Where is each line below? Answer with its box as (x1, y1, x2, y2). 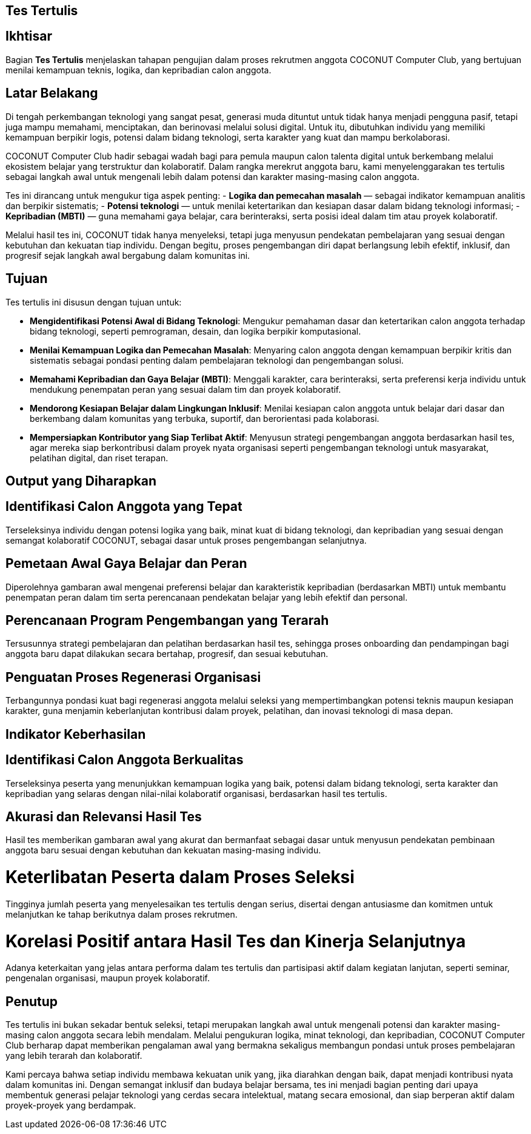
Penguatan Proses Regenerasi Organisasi (5, 669, 261, 685)
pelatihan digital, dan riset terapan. (30, 452, 169, 463)
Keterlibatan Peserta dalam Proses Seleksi (5, 867, 355, 888)
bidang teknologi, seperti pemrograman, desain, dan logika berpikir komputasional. (30, 325, 361, 336)
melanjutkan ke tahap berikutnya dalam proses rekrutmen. (5, 909, 238, 919)
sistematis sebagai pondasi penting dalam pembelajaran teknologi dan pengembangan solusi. (30, 355, 404, 365)
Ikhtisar (5, 28, 53, 44)
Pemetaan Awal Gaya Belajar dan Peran (5, 556, 247, 572)
